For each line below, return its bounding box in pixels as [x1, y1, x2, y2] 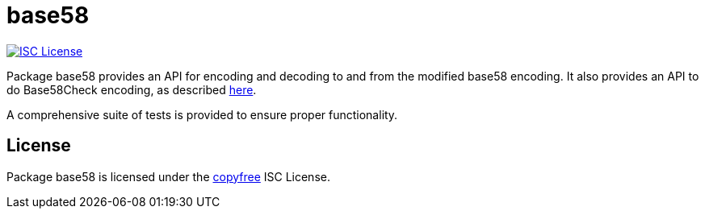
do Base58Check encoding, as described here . [6, 82, 257, 97]
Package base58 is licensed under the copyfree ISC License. [6, 169, 330, 184]
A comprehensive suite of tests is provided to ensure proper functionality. [6, 107, 398, 122]
